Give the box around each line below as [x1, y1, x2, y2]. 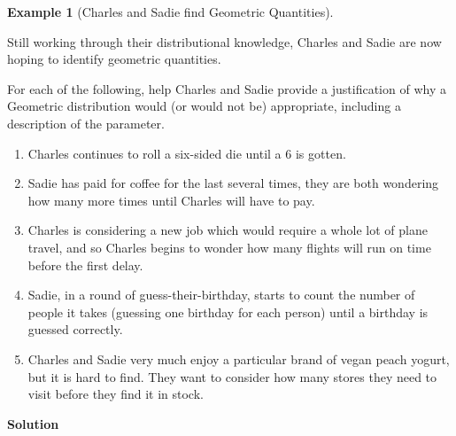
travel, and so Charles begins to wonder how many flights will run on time [27, 237, 431, 256]
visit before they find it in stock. [27, 385, 204, 403]
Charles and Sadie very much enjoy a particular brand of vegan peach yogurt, [27, 349, 450, 368]
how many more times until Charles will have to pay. [27, 191, 315, 209]
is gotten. [295, 144, 346, 162]
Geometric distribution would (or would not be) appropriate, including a [7, 97, 401, 115]
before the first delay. [27, 255, 143, 274]
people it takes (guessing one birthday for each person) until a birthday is [27, 302, 429, 321]
